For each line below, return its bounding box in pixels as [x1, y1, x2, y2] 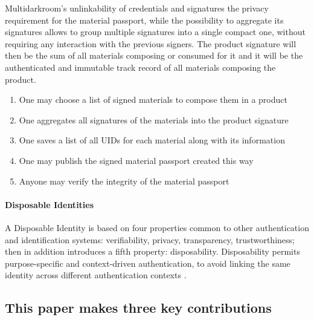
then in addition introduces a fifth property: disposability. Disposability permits [5, 245, 300, 258]
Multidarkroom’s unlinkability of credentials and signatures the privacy [5, 2, 269, 14]
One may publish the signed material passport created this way [19, 154, 254, 166]
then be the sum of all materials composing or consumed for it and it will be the [5, 49, 303, 62]
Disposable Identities [5, 198, 94, 211]
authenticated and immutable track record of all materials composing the [5, 60, 276, 73]
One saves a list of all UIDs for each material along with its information [19, 134, 285, 146]
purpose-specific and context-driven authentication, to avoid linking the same [5, 256, 290, 269]
